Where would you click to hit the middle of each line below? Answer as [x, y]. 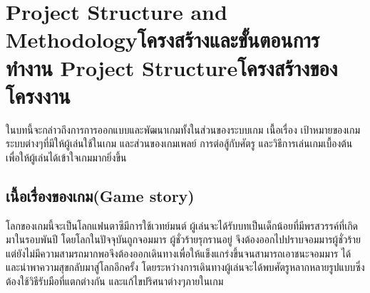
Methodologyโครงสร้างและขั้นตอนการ [163, 39]
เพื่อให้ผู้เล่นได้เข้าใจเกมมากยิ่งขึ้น [66, 157]
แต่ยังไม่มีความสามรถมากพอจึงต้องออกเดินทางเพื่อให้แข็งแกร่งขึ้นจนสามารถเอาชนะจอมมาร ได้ [179, 253]
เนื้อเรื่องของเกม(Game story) [100, 195]
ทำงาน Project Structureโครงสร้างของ [172, 67]
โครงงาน [38, 95]
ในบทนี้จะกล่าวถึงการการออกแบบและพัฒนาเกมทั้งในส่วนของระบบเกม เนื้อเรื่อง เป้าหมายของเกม [183, 129]
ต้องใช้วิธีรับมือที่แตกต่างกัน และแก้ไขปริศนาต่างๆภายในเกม [115, 281]
